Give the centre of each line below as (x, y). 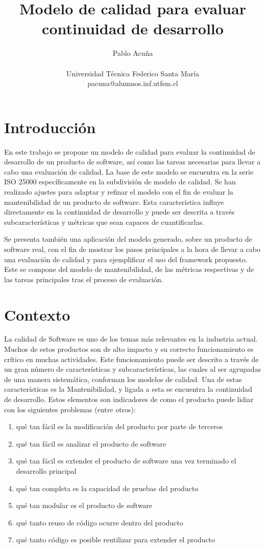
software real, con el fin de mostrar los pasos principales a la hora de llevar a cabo (132, 249)
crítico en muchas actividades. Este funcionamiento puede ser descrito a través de (131, 359)
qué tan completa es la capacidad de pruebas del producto (107, 488)
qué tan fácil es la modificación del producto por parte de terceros (119, 426)
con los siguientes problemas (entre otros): (70, 409)
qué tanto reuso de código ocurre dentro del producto (100, 522)
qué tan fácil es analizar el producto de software (91, 443)
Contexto (37, 314)
